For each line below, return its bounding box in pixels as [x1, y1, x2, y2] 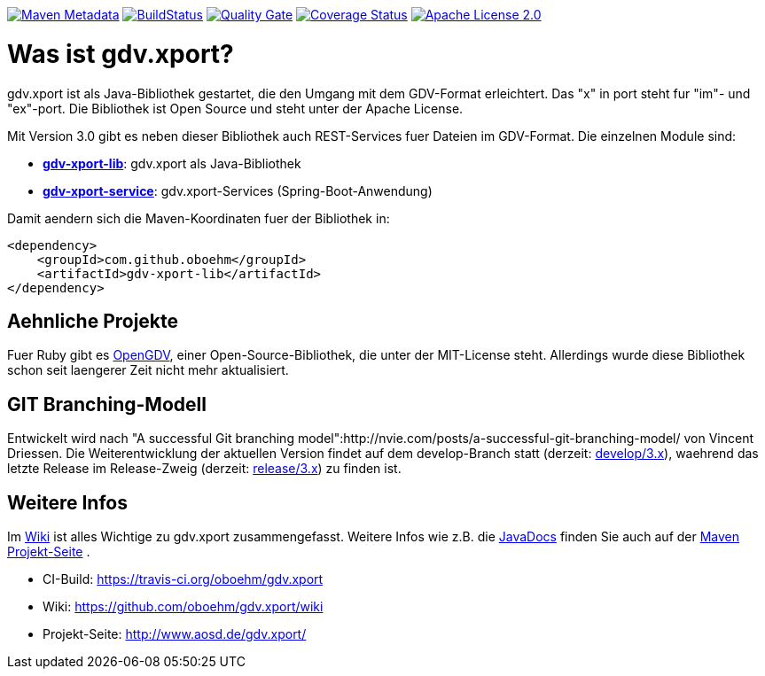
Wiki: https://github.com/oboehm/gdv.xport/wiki [43, 599, 324, 615]
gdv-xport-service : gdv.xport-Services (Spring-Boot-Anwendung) [43, 183, 433, 198]
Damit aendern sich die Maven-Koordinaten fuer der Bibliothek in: [7, 210, 390, 226]
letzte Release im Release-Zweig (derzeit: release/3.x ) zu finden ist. [7, 461, 402, 477]
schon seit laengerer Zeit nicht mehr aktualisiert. [7, 362, 289, 378]
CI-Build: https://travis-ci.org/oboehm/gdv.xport [43, 571, 324, 587]
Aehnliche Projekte [7, 309, 179, 332]
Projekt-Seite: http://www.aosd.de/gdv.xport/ [43, 626, 307, 642]
